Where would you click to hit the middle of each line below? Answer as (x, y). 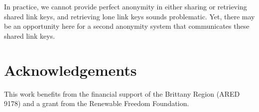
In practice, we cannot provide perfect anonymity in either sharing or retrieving (126, 6)
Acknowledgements (70, 70)
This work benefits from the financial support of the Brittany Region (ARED (122, 93)
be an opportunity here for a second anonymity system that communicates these (127, 26)
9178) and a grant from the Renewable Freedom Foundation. (97, 103)
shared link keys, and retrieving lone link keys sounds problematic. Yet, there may (129, 16)
